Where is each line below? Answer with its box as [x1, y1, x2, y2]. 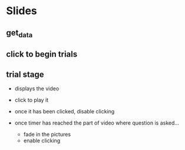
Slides [6, 4, 37, 18]
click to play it [14, 96, 49, 103]
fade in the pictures [23, 131, 71, 138]
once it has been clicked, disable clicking [14, 107, 115, 115]
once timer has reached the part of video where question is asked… [14, 119, 180, 126]
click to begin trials [6, 49, 78, 60]
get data [6, 28, 33, 39]
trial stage [6, 69, 44, 79]
